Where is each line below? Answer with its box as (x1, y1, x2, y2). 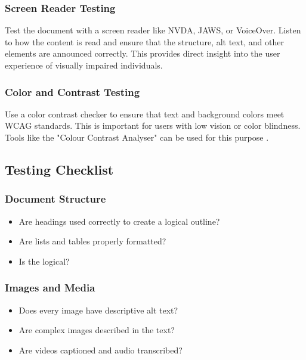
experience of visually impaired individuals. (5, 59, 163, 71)
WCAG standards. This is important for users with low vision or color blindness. (5, 119, 301, 132)
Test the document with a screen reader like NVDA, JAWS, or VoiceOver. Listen (5, 24, 301, 36)
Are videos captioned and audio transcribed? (18, 343, 183, 356)
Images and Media (5, 280, 95, 295)
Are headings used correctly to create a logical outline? (18, 215, 220, 227)
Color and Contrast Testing (5, 84, 140, 99)
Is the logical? (18, 255, 70, 267)
